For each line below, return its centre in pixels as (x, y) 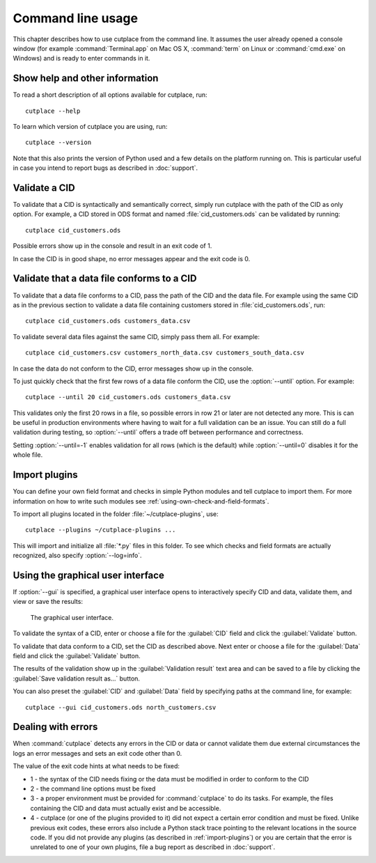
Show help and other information (86, 78)
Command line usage (76, 18)
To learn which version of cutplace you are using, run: (90, 127)
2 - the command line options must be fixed (93, 788)
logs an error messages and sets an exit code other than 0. (97, 753)
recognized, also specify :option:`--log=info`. (77, 555)
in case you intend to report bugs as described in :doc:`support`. (105, 168)
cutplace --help (53, 111)
